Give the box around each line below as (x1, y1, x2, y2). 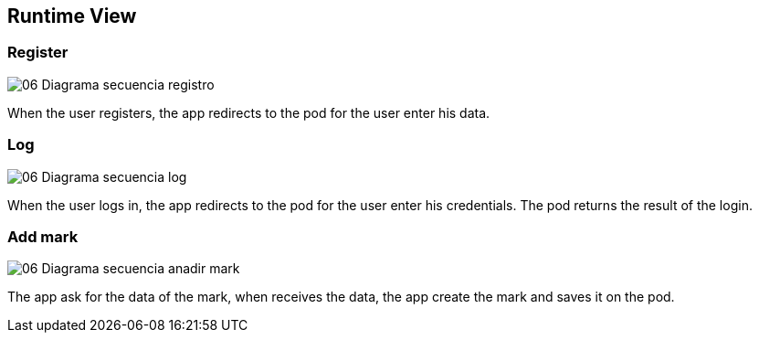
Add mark (7, 227, 79, 246)
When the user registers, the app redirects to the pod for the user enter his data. (7, 104, 490, 121)
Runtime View (7, 5, 137, 27)
